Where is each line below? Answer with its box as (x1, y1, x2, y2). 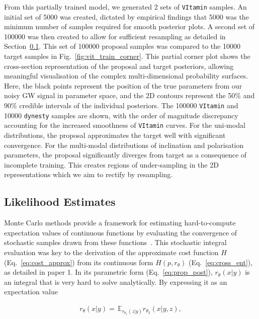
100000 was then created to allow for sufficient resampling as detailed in (4, 31, 226, 41)
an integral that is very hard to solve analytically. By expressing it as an (4, 276, 227, 287)
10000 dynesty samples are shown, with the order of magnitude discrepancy (4, 110, 238, 120)
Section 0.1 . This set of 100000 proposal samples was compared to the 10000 (4, 41, 240, 51)
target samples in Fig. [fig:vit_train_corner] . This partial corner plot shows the (4, 51, 250, 61)
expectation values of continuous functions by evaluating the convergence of (4, 227, 237, 237)
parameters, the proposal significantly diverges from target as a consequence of (4, 149, 247, 160)
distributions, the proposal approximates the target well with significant (4, 129, 226, 140)
